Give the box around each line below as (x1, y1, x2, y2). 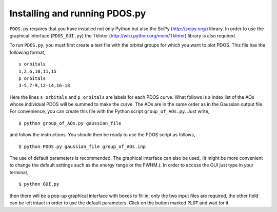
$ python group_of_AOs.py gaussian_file (18, 120, 122, 126)
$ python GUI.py (18, 181, 60, 187)
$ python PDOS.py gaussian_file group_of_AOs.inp (18, 143, 146, 150)
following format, (9, 49, 46, 55)
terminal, (9, 169, 28, 175)
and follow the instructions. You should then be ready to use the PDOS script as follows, (9, 132, 195, 138)
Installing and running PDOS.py (9, 8, 146, 19)
